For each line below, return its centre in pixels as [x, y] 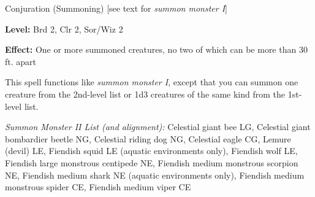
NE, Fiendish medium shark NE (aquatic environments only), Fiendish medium [155, 175]
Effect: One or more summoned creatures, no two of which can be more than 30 [156, 49]
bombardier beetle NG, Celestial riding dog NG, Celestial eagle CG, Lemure [148, 138]
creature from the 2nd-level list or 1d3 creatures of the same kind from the [145, 94]
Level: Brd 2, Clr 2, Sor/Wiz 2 [64, 29]
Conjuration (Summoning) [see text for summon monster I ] [116, 8]
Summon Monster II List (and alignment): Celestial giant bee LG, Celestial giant [158, 127]
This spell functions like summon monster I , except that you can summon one [152, 82]
